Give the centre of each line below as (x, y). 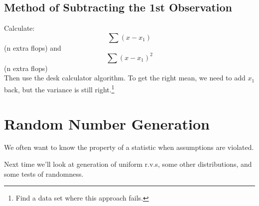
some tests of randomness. (44, 173)
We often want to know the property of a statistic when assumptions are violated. (129, 147)
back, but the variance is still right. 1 (59, 89)
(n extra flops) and (33, 47)
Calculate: (19, 28)
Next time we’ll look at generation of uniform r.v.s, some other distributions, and (128, 164)
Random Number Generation (107, 123)
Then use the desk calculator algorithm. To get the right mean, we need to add (125, 78)
